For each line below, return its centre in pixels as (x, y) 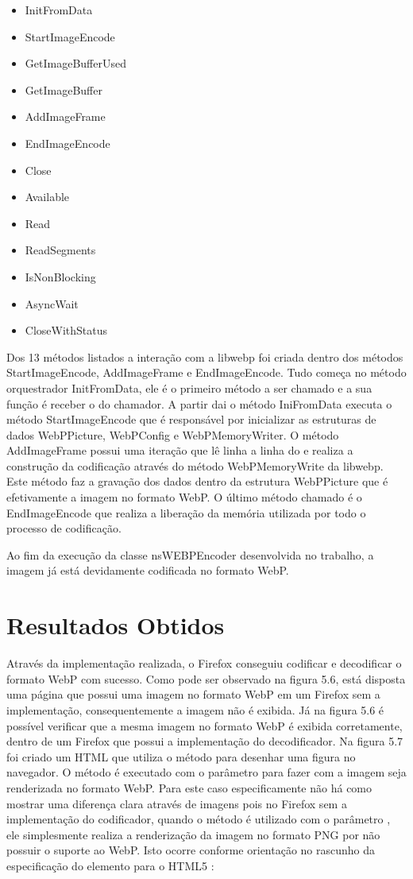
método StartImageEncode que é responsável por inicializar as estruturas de (191, 419)
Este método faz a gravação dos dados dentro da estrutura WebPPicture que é (197, 481)
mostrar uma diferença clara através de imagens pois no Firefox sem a (177, 803)
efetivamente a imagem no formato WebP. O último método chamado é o (184, 497)
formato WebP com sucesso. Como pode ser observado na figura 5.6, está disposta (206, 678)
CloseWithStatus (66, 330)
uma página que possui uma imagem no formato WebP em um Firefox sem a (193, 694)
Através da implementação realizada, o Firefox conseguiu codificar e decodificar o (204, 663)
